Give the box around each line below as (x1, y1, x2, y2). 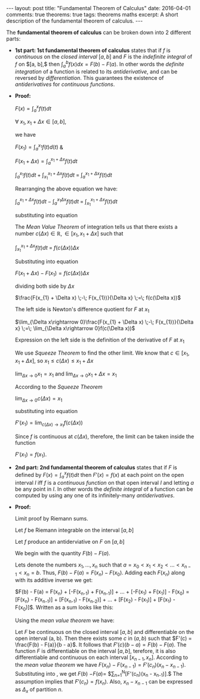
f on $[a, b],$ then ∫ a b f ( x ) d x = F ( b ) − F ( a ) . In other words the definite (14, 60, 184, 69)
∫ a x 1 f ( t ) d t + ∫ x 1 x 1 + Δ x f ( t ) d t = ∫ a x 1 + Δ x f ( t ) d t (14, 170, 112, 181)
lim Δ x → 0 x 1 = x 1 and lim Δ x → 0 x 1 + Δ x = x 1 (14, 370, 118, 378)
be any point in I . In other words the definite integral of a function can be (14, 485, 193, 492)
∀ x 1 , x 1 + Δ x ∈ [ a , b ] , (14, 118, 67, 127)
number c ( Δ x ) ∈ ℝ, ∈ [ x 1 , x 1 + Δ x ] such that (14, 230, 124, 238)
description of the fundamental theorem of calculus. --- (6, 17, 143, 24)
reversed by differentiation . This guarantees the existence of (14, 75, 164, 82)
